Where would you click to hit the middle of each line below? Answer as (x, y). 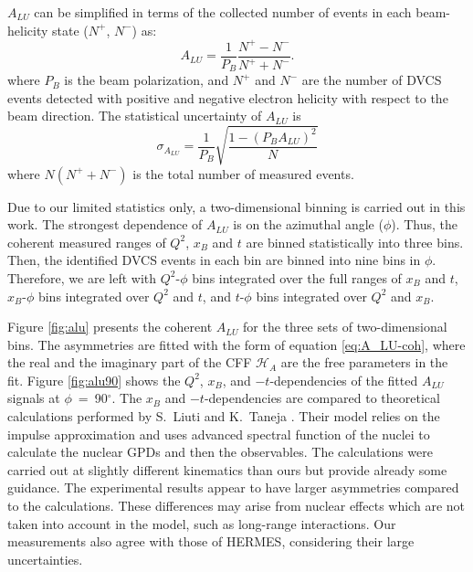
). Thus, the (425, 224)
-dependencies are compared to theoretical (322, 398)
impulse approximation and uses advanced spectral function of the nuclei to (219, 434)
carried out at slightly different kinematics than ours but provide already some (227, 469)
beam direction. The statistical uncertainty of (135, 116)
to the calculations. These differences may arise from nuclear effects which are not (236, 506)
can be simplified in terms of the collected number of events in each (223, 12)
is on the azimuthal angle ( (308, 224)
